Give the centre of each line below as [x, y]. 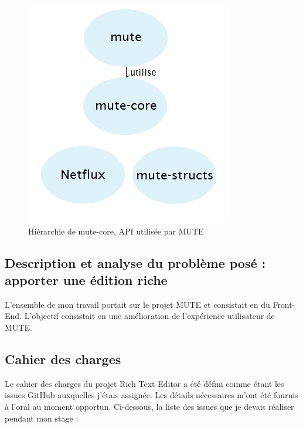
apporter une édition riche [86, 279]
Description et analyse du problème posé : [135, 262]
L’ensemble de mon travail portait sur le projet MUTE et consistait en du [137, 304]
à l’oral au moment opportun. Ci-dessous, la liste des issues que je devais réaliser [149, 406]
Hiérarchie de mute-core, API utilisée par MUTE [116, 231]
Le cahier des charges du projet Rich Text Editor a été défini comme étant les [144, 383]
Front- [284, 304]
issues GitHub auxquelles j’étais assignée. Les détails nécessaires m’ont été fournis [151, 395]
